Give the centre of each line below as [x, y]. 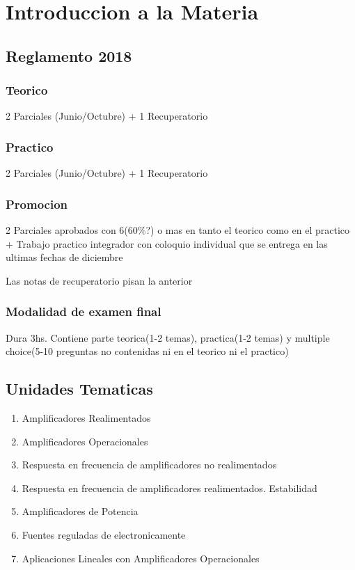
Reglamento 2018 [69, 55]
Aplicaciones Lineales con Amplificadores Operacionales [141, 558]
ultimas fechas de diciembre [64, 257]
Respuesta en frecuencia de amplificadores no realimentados [149, 465]
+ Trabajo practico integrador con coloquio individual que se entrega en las [167, 243]
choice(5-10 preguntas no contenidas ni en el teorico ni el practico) [147, 351]
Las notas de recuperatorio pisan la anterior [99, 280]
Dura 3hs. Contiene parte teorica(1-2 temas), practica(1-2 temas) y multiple [168, 337]
